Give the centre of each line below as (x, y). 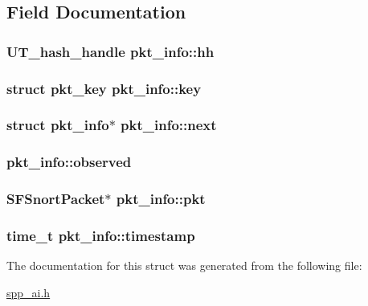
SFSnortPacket (56, 199)
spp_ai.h (29, 292)
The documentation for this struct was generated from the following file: (184, 265)
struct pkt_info (58, 125)
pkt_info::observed (69, 162)
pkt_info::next (169, 125)
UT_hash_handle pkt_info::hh (110, 51)
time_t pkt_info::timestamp (101, 235)
